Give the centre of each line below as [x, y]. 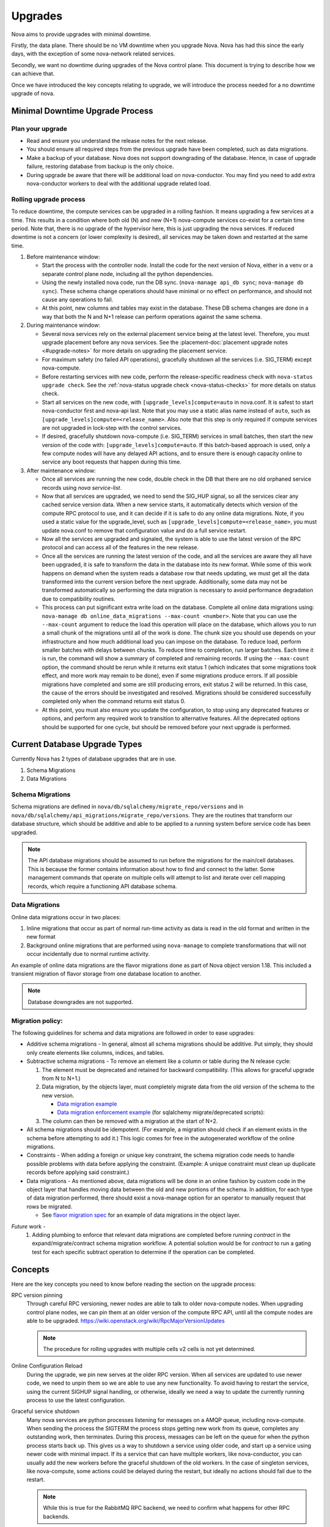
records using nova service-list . [82, 487]
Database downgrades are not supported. [80, 1002]
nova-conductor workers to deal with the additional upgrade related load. [119, 184]
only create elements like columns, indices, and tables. [95, 1052]
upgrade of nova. [33, 93]
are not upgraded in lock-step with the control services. [112, 428]
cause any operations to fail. [78, 300]
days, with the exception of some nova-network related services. [93, 54]
